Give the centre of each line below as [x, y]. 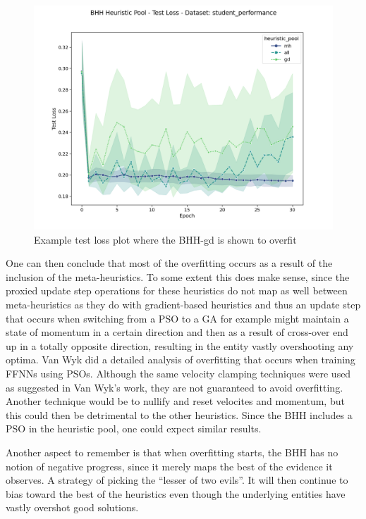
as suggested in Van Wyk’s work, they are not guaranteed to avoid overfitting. [175, 387]
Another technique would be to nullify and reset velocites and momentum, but [175, 401]
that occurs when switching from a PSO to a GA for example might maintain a [177, 318]
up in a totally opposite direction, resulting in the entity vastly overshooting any [180, 345]
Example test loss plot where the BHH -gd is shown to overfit [165, 239]
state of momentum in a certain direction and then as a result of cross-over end [177, 332]
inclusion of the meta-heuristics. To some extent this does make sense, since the [178, 276]
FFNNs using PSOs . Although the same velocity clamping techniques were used [178, 373]
